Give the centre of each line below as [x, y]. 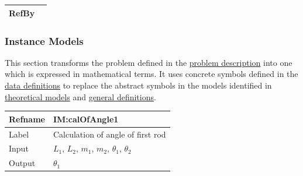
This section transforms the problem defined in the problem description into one [149, 62]
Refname [27, 119]
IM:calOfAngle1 [86, 119]
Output [22, 163]
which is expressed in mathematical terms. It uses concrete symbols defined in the [151, 74]
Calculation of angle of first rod [109, 134]
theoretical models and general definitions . [80, 96]
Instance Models [44, 41]
